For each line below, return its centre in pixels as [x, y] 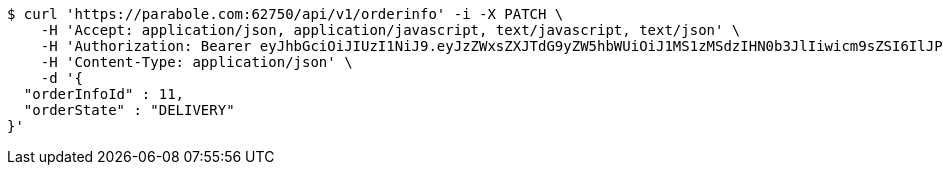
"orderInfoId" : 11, [104, 94]
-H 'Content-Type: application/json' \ [196, 62]
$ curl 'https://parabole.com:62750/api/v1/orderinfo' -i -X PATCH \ [285, 14]
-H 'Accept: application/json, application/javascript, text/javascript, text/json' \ [390, 30]
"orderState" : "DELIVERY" [129, 110]
